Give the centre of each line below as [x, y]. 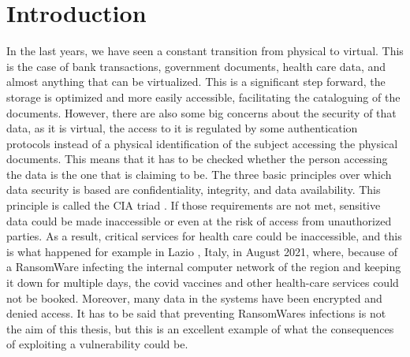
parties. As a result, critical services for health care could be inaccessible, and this [204, 236]
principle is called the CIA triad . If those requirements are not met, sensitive [194, 205]
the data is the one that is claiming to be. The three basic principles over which [199, 174]
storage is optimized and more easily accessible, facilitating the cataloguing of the [203, 97]
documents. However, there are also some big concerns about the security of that [201, 112]
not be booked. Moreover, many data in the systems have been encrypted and [194, 297]
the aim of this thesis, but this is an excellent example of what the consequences [200, 328]
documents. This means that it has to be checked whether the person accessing [197, 159]
